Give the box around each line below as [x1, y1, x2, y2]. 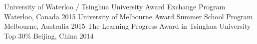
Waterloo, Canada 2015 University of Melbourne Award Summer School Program [4, 11, 253, 21]
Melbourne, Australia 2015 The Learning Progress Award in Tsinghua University [4, 21, 251, 31]
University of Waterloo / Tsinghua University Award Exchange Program [4, 1, 226, 11]
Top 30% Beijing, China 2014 [4, 30, 94, 41]
